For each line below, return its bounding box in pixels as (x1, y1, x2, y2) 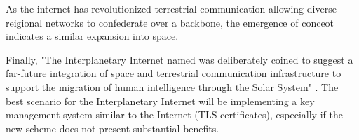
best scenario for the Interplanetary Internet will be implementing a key (6, 93, 315, 108)
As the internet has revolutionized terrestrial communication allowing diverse (6, 1, 337, 15)
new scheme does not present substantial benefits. (6, 120, 219, 135)
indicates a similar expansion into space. (6, 29, 179, 43)
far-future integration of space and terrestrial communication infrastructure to (6, 66, 341, 80)
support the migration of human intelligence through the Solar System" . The (6, 79, 339, 94)
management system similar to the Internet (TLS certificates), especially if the (6, 107, 343, 122)
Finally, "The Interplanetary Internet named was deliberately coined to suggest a (6, 52, 353, 66)
